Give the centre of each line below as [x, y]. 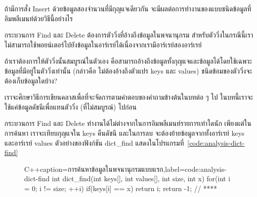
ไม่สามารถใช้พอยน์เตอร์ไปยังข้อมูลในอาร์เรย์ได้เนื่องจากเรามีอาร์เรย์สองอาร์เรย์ [103, 44]
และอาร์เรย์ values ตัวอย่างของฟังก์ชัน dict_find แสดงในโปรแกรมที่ [94, 142]
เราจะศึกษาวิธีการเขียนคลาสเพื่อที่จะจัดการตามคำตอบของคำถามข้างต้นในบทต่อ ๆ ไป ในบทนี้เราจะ [129, 97]
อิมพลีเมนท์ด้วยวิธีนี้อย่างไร [39, 18]
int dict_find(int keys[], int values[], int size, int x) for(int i [141, 178]
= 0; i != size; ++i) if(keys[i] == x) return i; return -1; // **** [121, 188]
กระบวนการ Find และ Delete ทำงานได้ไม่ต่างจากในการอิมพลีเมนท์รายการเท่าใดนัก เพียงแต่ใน [128, 123]
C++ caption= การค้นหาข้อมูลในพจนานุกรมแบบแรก [94, 169]
